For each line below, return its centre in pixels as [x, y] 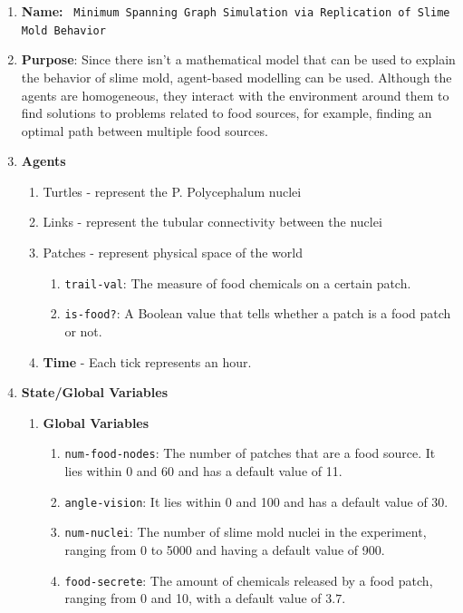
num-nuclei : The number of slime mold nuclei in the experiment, [246, 532]
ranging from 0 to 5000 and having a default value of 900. [225, 549]
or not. [83, 331]
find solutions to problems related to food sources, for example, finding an [227, 113]
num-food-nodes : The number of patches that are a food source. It [250, 453]
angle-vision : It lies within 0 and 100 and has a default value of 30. [256, 501]
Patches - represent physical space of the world [173, 253]
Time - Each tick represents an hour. [147, 361]
